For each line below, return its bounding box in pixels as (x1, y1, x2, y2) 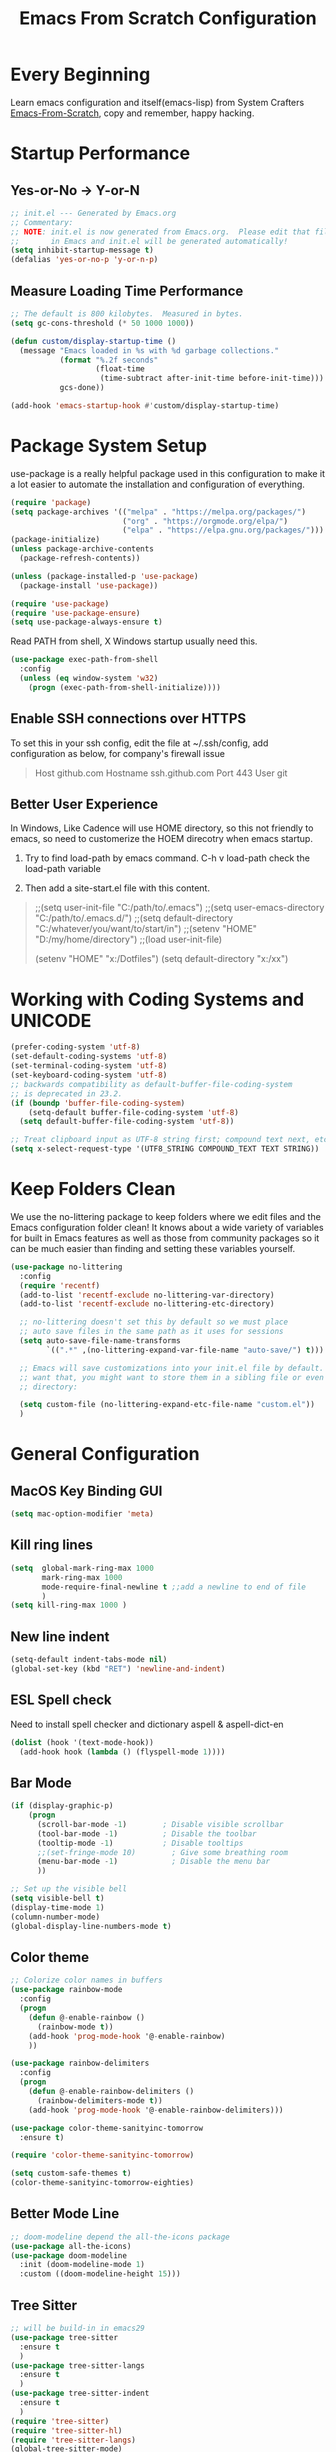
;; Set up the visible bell (10, 1884, 128, 1894)
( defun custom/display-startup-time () (10, 336, 177, 346)
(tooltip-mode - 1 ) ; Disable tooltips (36, 1838, 244, 1848)
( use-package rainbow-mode (10, 1985, 123, 1995)
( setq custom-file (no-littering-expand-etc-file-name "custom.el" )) (19, 1400, 315, 1410)
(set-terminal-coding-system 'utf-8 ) (10, 1061, 168, 1071)
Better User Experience (10, 796, 159, 813)
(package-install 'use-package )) (19, 580, 159, 591)
